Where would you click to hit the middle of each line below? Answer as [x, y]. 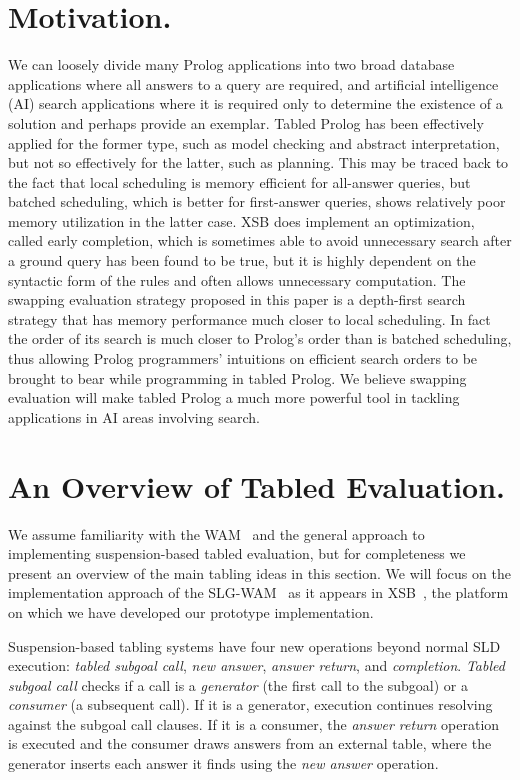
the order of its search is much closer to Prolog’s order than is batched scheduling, [260, 338]
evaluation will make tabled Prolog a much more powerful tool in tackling [234, 397]
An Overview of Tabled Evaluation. [257, 485]
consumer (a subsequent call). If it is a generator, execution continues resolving [250, 704]
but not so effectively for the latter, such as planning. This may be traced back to [258, 162]
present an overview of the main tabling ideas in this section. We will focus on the [259, 572]
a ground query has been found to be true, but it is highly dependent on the [242, 260]
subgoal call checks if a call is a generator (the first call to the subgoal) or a [238, 684]
